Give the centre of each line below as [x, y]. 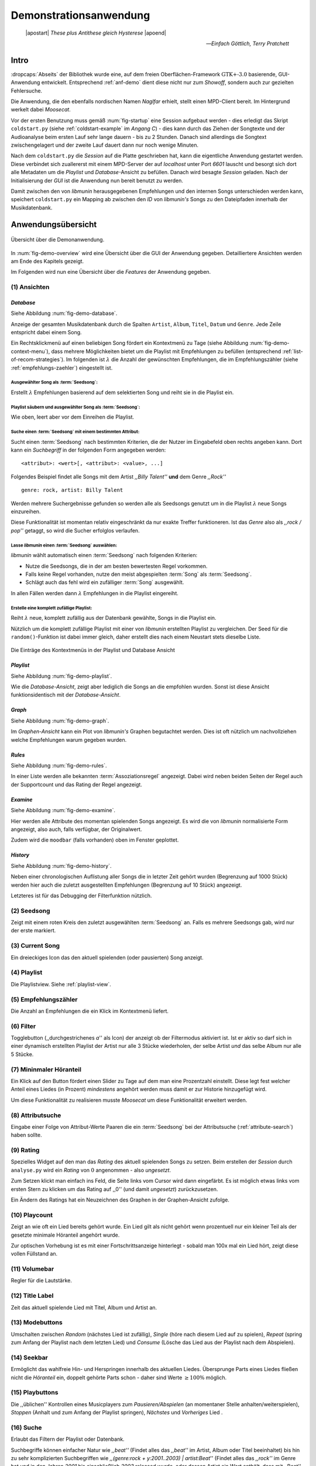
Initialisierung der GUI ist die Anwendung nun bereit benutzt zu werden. [97, 180]
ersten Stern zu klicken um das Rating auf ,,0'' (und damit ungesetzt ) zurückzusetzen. [114, 1189]
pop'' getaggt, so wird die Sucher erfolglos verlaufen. [75, 530]
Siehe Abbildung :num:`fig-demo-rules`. [59, 766]
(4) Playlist [27, 972]
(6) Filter [23, 1026]
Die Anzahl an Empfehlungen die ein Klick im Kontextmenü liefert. [90, 1011]
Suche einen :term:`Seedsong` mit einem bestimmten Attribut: [75, 432]
